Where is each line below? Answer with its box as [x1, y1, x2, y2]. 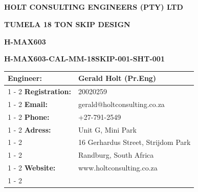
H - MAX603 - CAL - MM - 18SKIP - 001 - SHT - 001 [4, 53, 165, 64]
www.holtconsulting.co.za [78, 162, 158, 173]
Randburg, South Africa [78, 150, 154, 160]
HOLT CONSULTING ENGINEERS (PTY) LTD [4, 2, 183, 12]
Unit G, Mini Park [78, 124, 137, 135]
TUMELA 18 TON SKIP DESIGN [4, 18, 130, 29]
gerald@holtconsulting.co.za [78, 98, 165, 109]
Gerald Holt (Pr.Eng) [78, 73, 157, 83]
